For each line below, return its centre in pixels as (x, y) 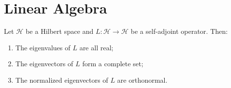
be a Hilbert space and (59, 31)
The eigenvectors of (44, 64)
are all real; (96, 47)
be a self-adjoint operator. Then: (179, 31)
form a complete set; (113, 64)
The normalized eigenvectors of (62, 80)
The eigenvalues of (43, 47)
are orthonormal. (142, 80)
